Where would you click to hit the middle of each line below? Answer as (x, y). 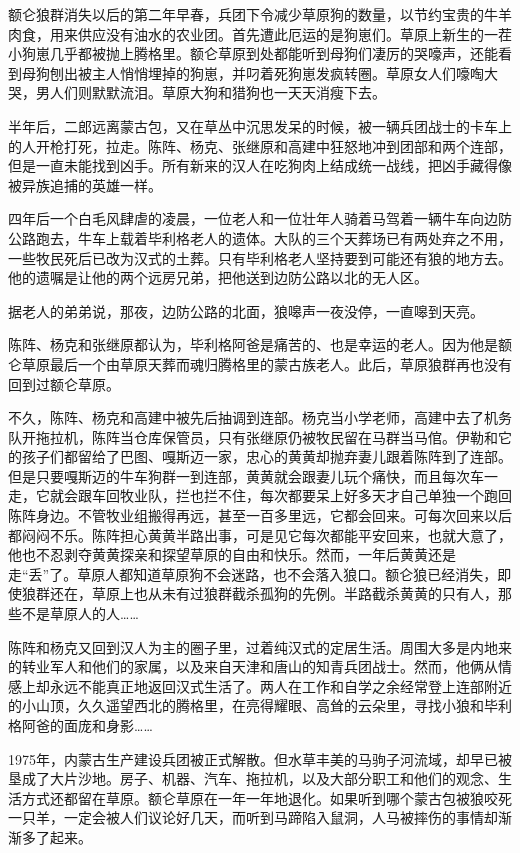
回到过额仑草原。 (64, 383)
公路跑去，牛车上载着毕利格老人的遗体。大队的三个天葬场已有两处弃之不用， (260, 237)
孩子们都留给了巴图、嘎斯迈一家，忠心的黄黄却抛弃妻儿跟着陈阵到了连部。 (266, 456)
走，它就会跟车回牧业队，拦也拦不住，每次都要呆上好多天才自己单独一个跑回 (260, 495)
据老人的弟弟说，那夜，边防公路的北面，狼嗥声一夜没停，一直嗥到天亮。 (246, 310)
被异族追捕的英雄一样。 (85, 184)
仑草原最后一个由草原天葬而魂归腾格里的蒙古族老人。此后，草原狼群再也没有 (260, 363)
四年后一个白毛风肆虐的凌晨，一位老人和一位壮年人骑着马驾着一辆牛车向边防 (260, 218)
